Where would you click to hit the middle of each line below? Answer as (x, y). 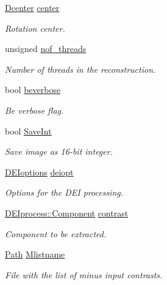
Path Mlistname (35, 254)
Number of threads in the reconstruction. (80, 69)
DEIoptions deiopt (39, 172)
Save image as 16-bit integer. (59, 151)
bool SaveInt (28, 131)
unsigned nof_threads (46, 49)
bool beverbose (33, 90)
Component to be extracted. (56, 233)
